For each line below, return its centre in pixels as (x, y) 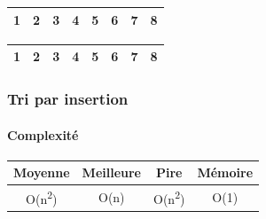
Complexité (43, 134)
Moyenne (42, 172)
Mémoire (225, 172)
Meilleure (111, 172)
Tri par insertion (68, 99)
